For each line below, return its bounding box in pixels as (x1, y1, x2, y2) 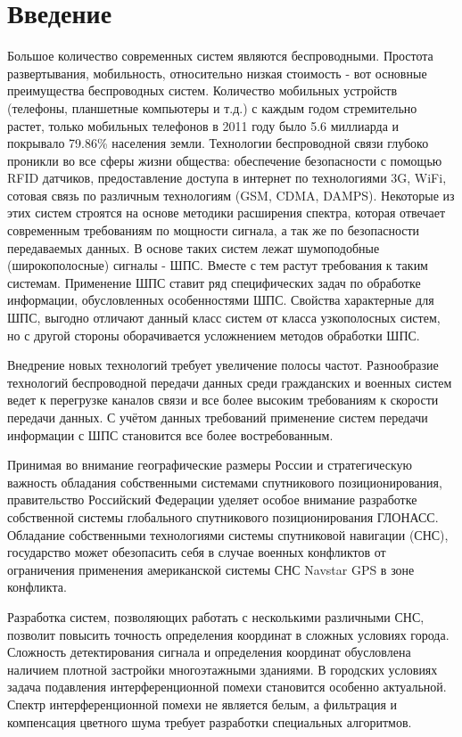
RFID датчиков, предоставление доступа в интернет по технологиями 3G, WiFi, (7, 168, 447, 187)
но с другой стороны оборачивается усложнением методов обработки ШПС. (7, 325, 420, 344)
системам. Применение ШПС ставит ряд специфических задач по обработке (7, 273, 421, 291)
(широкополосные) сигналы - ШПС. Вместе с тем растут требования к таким (7, 256, 428, 274)
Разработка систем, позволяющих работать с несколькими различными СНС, (7, 607, 425, 626)
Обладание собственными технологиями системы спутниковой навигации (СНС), (7, 525, 449, 544)
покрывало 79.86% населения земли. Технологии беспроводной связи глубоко (7, 134, 429, 152)
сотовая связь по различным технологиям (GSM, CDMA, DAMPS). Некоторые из (7, 185, 455, 204)
